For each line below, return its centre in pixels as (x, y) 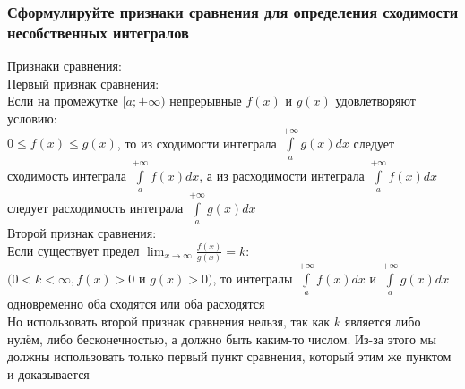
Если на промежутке (63, 101)
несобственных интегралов (98, 32)
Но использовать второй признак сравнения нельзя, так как (169, 321)
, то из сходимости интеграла (197, 143)
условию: (32, 118)
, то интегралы (253, 279)
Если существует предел (73, 250)
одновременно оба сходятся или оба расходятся (136, 304)
